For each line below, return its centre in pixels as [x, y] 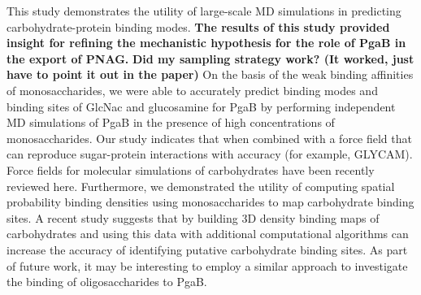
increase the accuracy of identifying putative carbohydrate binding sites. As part [207, 249]
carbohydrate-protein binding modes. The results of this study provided [198, 26]
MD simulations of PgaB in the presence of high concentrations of [171, 122]
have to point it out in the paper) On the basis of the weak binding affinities [210, 74]
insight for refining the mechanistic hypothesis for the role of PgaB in [206, 43]
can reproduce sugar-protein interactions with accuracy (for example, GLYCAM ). [210, 154]
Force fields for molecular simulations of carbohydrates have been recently [191, 169]
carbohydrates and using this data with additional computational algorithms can [208, 234]
